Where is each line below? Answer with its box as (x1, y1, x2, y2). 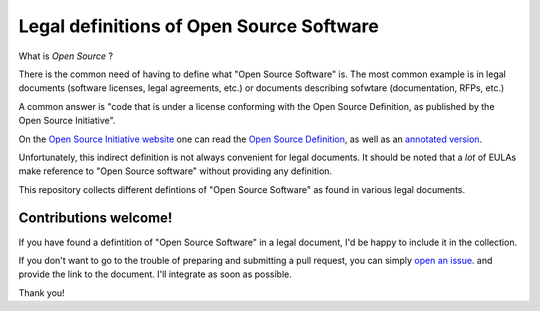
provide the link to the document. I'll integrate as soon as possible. (18, 268, 292, 280)
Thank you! (18, 286, 65, 299)
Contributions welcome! (18, 210, 173, 227)
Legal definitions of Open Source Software (18, 15, 379, 37)
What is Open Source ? (18, 50, 114, 62)
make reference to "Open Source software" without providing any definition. (18, 165, 333, 177)
